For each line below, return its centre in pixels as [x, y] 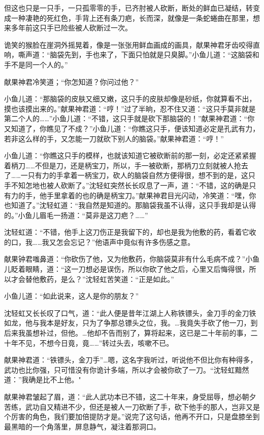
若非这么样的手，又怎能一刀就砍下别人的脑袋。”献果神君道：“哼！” [114, 138]
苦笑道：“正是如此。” [140, 279]
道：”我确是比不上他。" [43, 379]
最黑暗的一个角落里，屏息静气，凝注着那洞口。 [82, 426]
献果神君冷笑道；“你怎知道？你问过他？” [72, 81]
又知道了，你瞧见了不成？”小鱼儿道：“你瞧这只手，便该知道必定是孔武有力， [132, 128]
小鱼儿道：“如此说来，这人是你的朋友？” [72, 296]
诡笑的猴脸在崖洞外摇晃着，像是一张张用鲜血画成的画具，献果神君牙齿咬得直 [132, 44]
